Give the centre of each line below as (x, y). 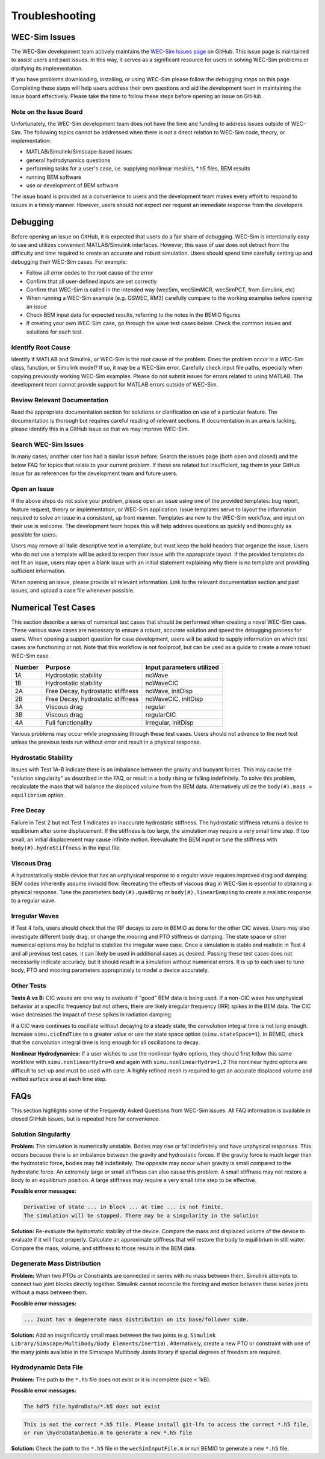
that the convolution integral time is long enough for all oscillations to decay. (106, 1042)
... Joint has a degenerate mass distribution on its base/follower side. (137, 1319)
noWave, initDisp (169, 691)
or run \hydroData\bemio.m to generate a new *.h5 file (108, 1433)
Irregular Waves (35, 916)
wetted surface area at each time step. (59, 1079)
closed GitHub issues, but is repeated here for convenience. (86, 1119)
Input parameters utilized (182, 667)
